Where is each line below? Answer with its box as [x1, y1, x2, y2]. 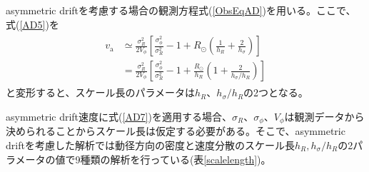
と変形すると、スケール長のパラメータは [6, 85, 196, 100]
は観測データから [284, 108, 365, 123]
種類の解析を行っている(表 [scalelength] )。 [80, 151, 271, 166]
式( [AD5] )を [6, 16, 59, 31]
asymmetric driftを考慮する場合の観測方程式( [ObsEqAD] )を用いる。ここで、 [6, 3, 356, 17]
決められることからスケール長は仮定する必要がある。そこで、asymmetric [6, 123, 345, 138]
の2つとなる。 [243, 85, 308, 100]
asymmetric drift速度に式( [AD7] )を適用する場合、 [6, 108, 232, 123]
